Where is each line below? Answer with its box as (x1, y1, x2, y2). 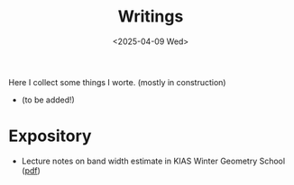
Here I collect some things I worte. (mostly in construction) (8, 76, 226, 87)
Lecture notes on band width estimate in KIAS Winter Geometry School (21, 155, 286, 166)
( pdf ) (21, 164, 41, 176)
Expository (8, 126, 92, 146)
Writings (117, 6, 184, 27)
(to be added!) (21, 94, 76, 105)
